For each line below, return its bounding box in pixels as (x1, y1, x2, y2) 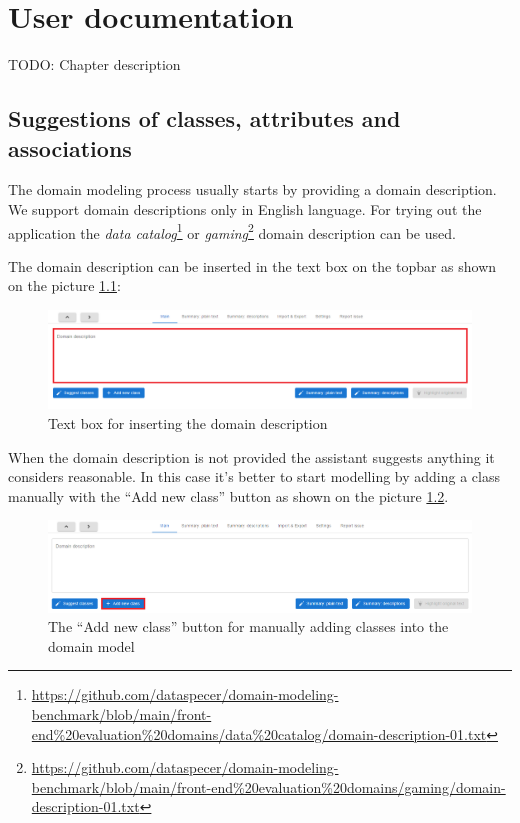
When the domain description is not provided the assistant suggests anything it (8, 446, 495, 467)
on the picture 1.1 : (8, 275, 121, 296)
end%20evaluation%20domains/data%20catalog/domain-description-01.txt (31, 723, 487, 744)
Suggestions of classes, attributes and (8, 103, 401, 134)
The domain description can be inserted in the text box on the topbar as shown (8, 255, 497, 276)
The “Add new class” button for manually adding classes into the (48, 616, 449, 637)
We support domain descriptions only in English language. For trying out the (8, 198, 482, 219)
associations (8, 132, 132, 163)
